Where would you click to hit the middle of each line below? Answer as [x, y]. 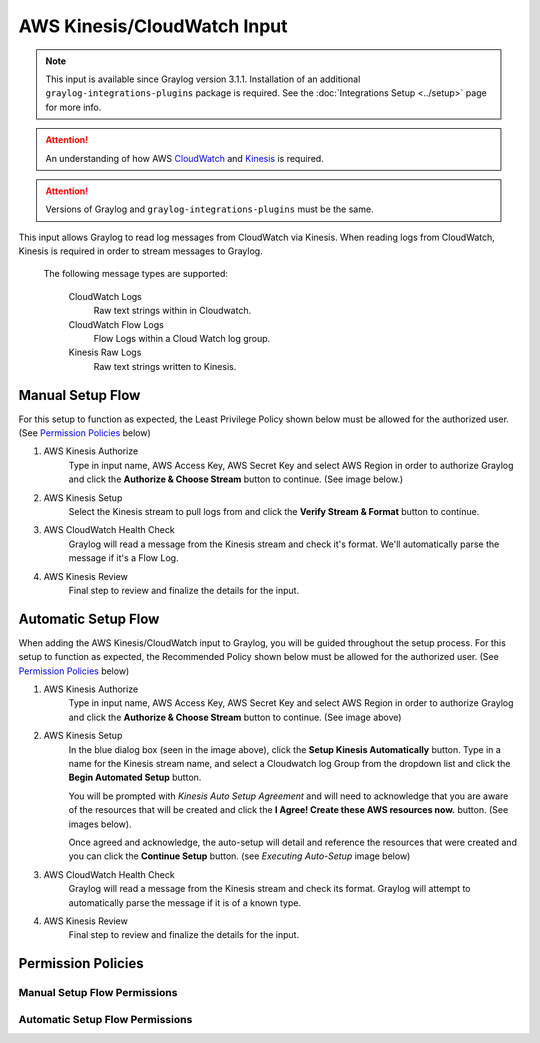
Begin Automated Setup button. [135, 777]
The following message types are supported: [136, 274]
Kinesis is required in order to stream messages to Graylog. [141, 251]
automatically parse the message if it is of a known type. [185, 902]
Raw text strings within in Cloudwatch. [172, 311]
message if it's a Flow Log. [123, 558]
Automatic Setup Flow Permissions [105, 1019]
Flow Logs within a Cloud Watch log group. [182, 339]
